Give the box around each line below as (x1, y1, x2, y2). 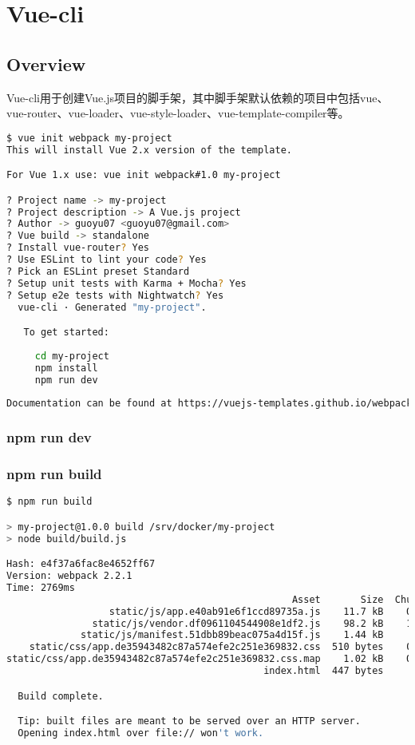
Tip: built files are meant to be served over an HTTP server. (18, 715, 361, 727)
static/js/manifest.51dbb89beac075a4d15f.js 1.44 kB (81, 629, 384, 641)
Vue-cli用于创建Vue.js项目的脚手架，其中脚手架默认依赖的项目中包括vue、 (6, 89, 389, 105)
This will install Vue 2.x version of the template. (6, 144, 292, 156)
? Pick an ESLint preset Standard (6, 265, 190, 277)
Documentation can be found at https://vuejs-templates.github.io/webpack (6, 398, 413, 410)
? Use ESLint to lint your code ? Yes (6, 254, 207, 266)
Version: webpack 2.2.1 (6, 570, 132, 582)
